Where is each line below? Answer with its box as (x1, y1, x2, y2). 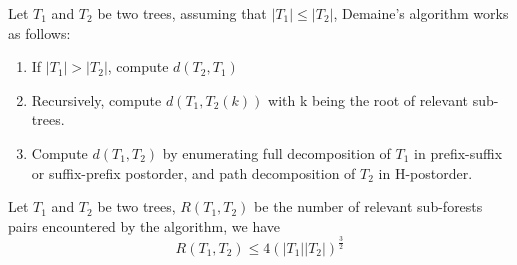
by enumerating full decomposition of (162, 142, 391, 163)
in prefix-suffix (414, 142, 503, 163)
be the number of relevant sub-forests (254, 196, 483, 217)
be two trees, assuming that (97, 3, 267, 23)
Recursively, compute (31, 89, 162, 110)
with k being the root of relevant (268, 89, 469, 110)
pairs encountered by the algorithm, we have (8, 215, 281, 236)
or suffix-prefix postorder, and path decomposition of (31, 162, 356, 183)
